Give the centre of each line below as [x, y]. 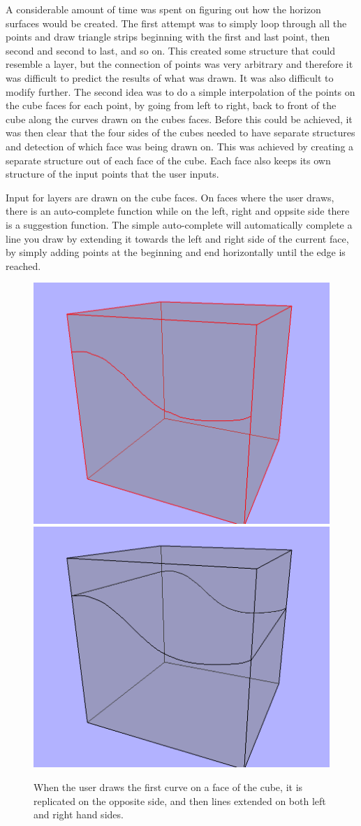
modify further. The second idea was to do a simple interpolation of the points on [180, 91]
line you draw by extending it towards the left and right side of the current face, [177, 238]
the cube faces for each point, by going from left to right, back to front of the [171, 105]
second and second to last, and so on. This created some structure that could [170, 50]
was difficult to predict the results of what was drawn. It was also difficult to [170, 77]
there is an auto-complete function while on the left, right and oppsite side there [178, 211]
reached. [23, 265]
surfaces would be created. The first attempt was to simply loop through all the [176, 23]
